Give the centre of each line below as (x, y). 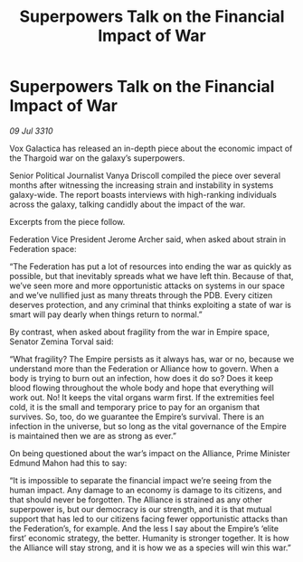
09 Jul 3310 (31, 131)
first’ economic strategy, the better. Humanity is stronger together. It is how (149, 538)
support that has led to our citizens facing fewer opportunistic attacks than (148, 519)
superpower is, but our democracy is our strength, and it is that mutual (141, 509)
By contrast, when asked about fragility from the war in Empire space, (139, 332)
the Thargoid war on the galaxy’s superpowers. (97, 158)
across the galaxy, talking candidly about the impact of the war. (128, 204)
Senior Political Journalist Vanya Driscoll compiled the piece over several (145, 175)
